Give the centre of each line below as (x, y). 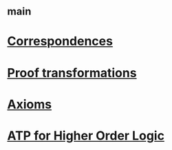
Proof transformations (72, 73)
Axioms (30, 104)
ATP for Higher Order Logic (86, 136)
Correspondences (60, 41)
